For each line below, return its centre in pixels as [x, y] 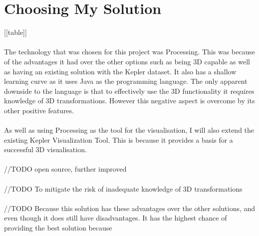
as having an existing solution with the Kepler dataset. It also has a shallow [120, 71]
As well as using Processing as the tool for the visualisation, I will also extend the [129, 130]
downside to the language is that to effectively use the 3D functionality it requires [129, 91]
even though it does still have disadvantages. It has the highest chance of [116, 218]
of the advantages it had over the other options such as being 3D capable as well [127, 61]
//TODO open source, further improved [65, 169]
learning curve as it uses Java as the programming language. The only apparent [126, 81]
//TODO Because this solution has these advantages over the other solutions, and [130, 208]
